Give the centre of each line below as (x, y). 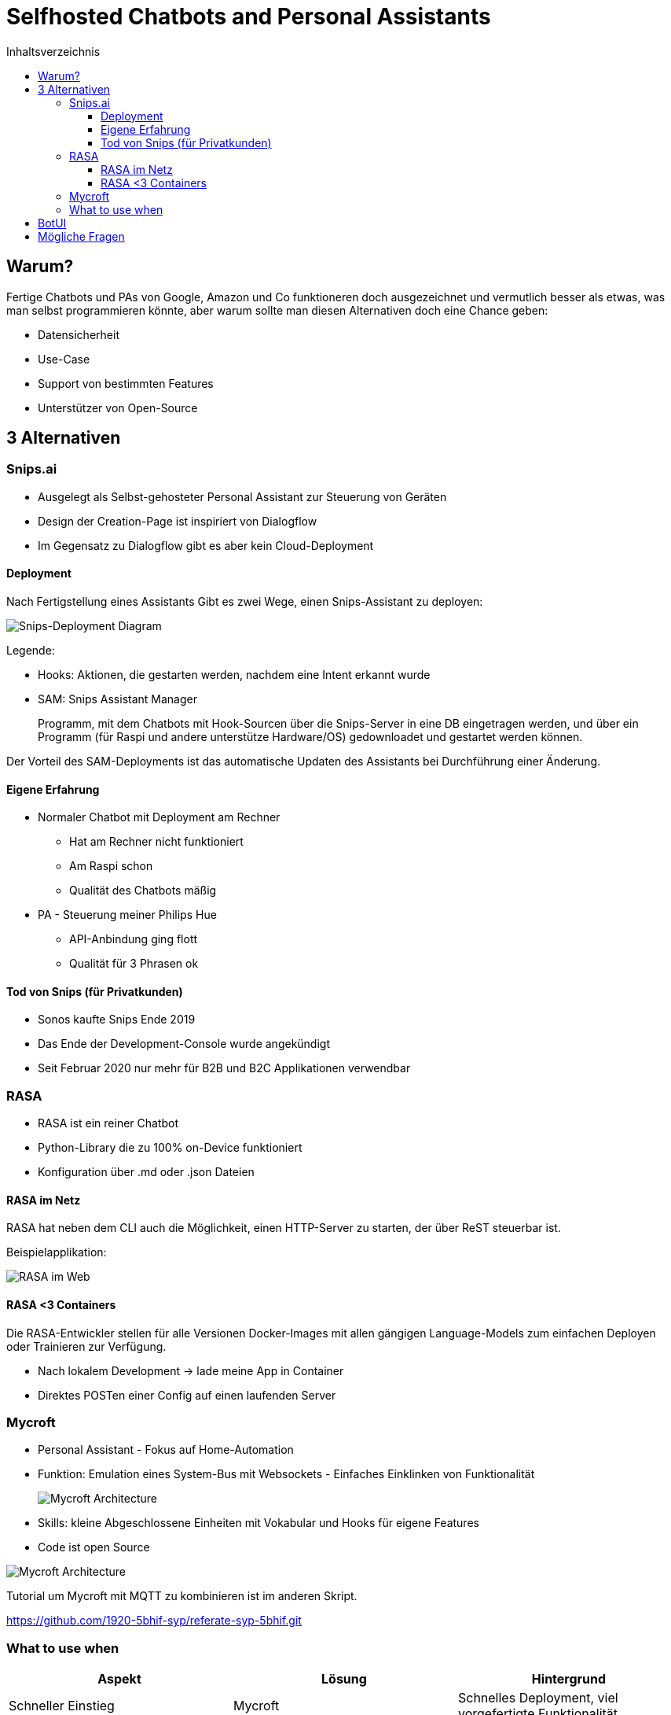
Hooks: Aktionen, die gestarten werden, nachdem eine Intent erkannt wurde (234, 675)
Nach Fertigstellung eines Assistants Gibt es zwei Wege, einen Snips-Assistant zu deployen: (245, 602)
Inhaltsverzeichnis (53, 51)
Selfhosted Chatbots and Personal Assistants (249, 17)
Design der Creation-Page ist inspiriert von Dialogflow (178, 521)
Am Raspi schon (111, 866)
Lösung (344, 1679)
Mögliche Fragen (81, 236)
